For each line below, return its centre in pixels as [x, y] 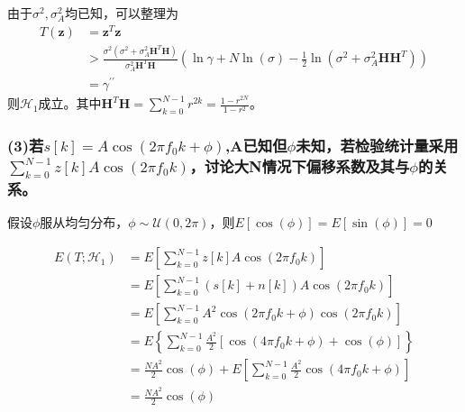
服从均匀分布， [84, 222]
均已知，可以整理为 [122, 13]
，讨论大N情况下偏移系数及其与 [300, 165]
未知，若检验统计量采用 [377, 145]
